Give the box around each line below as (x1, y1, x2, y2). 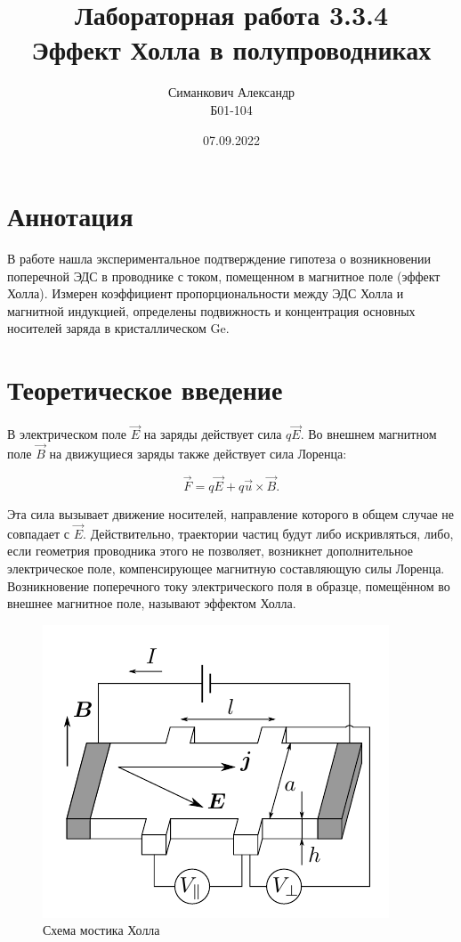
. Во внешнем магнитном (300, 425, 437, 443)
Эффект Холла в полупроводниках (31, 31, 432, 68)
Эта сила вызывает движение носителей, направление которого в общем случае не (7, 504, 455, 523)
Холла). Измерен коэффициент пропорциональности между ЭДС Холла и (7, 284, 404, 303)
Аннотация (7, 198, 133, 234)
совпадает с (7, 524, 70, 542)
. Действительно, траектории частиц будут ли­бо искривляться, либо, (83, 524, 454, 542)
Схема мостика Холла (43, 921, 160, 939)
